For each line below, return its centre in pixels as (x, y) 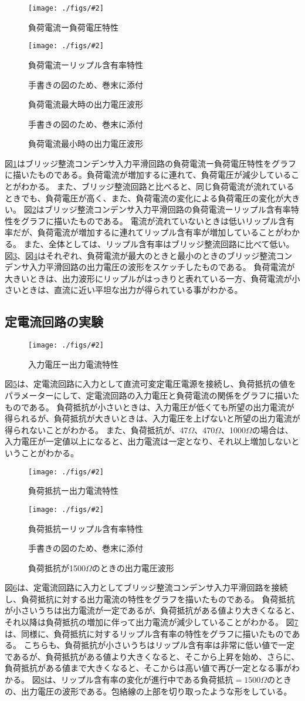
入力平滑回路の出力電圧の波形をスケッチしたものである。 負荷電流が (162, 267)
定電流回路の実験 (54, 321)
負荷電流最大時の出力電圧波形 (86, 104)
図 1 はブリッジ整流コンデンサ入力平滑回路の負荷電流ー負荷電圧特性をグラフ (150, 163)
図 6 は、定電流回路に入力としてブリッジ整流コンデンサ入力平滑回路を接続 (146, 587)
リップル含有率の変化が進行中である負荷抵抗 (147, 680)
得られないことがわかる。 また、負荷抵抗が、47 (96, 429)
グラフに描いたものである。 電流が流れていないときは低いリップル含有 (158, 220)
